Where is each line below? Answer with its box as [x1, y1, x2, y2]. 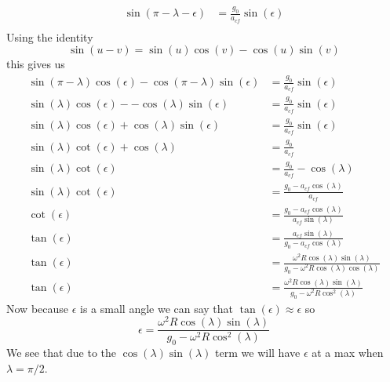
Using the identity [6, 28, 93, 45]
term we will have [215, 344, 301, 361]
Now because [6, 300, 69, 316]
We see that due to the [6, 344, 117, 361]
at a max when [312, 344, 384, 361]
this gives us [6, 56, 65, 72]
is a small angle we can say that [80, 300, 234, 316]
